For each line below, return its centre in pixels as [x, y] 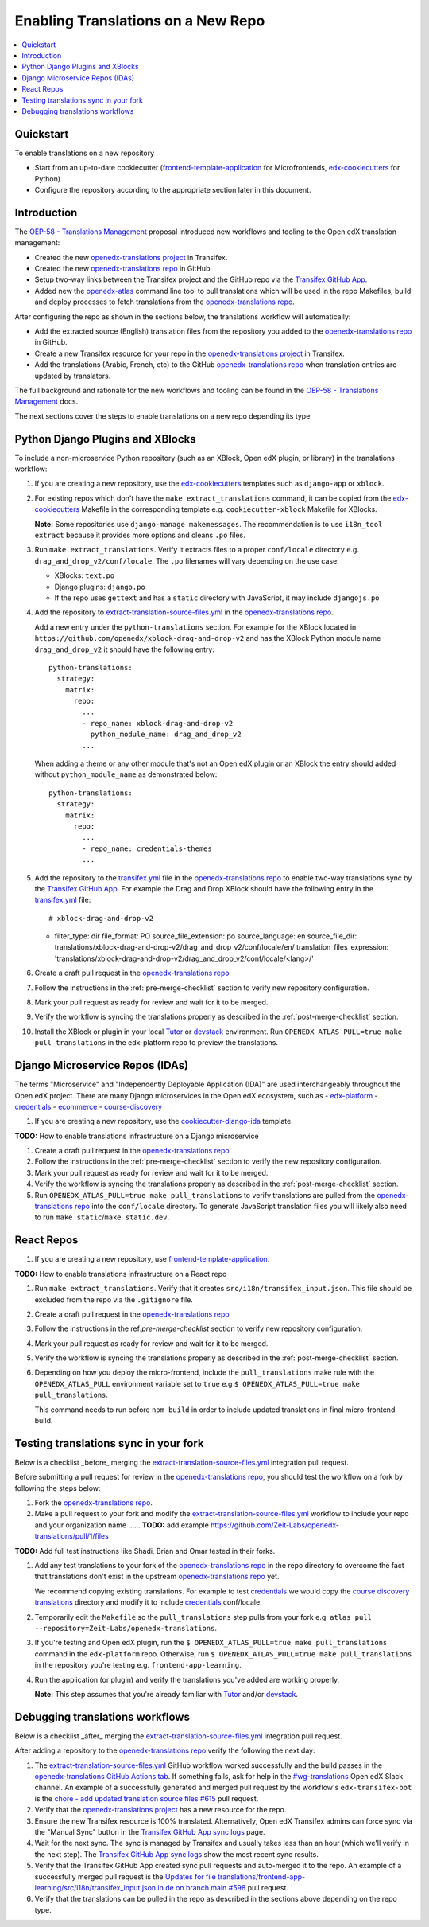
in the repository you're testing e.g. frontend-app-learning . [138, 1665]
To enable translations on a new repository [85, 153]
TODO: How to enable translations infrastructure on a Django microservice [137, 1136]
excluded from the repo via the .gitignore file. [114, 1299]
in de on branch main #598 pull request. [223, 1887]
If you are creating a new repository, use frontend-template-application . [152, 1259]
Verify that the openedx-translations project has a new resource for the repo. [160, 1810]
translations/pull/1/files [71, 1536]
